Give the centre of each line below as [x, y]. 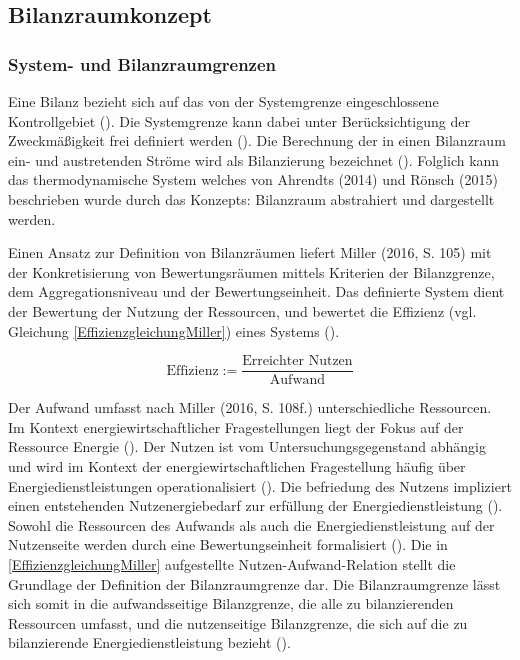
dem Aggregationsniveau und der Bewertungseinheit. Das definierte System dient [256, 291]
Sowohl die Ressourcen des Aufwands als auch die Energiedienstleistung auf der [251, 524]
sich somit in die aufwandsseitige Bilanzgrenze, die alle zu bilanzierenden [231, 603]
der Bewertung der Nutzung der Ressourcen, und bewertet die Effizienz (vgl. [242, 310]
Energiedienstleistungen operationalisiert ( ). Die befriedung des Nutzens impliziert [260, 485]
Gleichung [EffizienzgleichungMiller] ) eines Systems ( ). [174, 330]
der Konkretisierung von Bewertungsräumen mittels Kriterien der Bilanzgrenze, [251, 271]
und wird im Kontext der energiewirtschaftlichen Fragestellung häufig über [237, 465]
